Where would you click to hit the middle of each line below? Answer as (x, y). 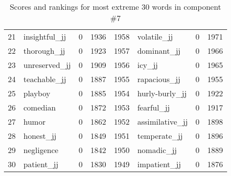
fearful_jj (154, 107)
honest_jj (40, 136)
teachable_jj (45, 79)
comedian (40, 107)
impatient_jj (159, 164)
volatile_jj (155, 36)
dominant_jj (159, 51)
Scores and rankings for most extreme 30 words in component (115, 7)
